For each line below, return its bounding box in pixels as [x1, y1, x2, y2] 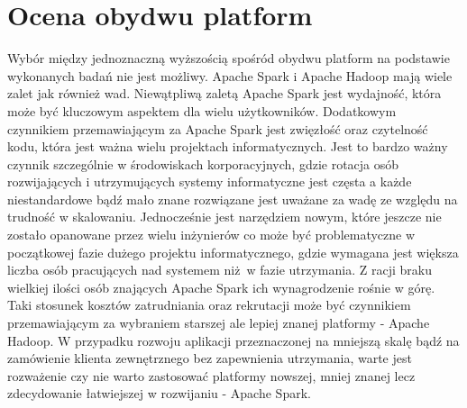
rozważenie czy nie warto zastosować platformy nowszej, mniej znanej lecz [7, 366, 416, 385]
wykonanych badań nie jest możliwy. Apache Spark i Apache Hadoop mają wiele [7, 66, 453, 85]
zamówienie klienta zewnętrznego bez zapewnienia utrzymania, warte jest [7, 349, 412, 367]
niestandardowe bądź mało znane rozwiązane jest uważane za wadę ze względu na [7, 189, 458, 208]
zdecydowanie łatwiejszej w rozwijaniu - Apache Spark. [7, 384, 311, 403]
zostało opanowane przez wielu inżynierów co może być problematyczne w [7, 225, 416, 244]
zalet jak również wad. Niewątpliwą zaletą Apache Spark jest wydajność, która [7, 84, 442, 103]
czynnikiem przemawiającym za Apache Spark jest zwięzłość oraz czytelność [7, 119, 428, 138]
